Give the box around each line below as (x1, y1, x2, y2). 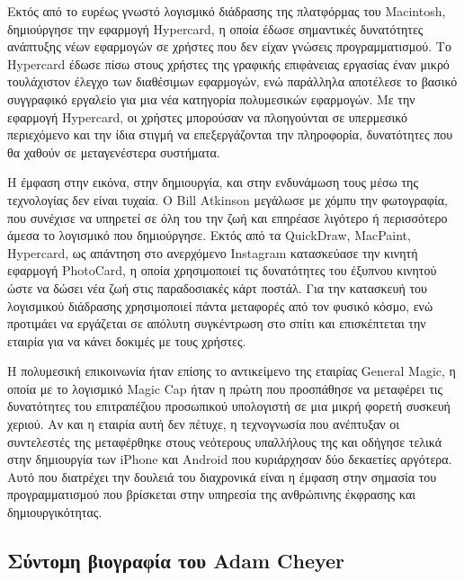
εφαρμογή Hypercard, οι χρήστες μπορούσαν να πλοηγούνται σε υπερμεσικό (7, 107, 408, 126)
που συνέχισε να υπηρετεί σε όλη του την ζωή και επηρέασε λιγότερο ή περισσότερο (7, 208, 448, 227)
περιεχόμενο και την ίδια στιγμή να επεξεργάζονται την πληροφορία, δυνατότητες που (7, 125, 453, 144)
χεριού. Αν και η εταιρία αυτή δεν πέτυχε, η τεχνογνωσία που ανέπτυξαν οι (7, 415, 400, 433)
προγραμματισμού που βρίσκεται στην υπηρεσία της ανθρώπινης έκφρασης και (7, 485, 416, 504)
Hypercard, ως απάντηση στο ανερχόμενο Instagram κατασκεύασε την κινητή (7, 243, 418, 262)
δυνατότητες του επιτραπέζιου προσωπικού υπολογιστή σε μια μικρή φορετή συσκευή (7, 397, 451, 415)
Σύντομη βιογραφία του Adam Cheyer (7, 547, 345, 575)
